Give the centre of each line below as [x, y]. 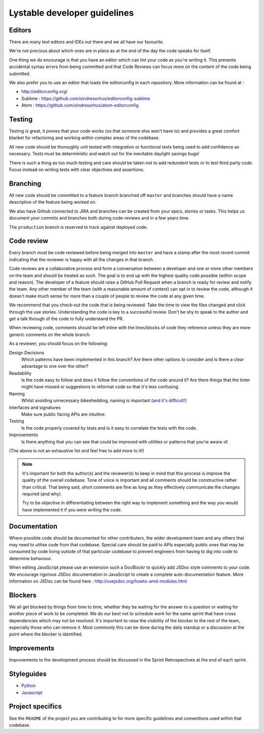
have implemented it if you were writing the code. [72, 510]
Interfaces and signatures [35, 407]
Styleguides [28, 674]
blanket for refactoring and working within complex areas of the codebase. [84, 138]
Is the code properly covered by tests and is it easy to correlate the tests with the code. [109, 428]
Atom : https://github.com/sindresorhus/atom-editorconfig [80, 105]
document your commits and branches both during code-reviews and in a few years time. [99, 218]
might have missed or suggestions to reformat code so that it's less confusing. [100, 387]
